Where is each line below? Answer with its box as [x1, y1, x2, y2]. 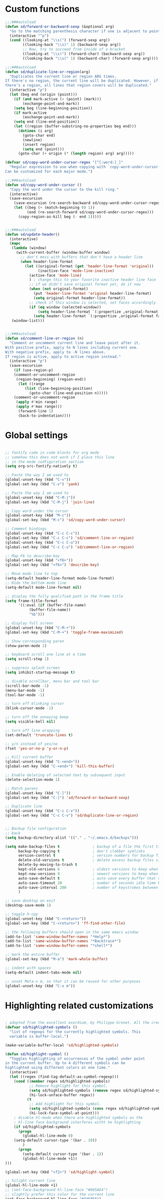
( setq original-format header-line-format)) [33, 295, 125, 300]
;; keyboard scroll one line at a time [5, 652, 86, 657]
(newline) [22, 137, 42, 142]
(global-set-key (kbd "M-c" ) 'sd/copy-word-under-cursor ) [5, 517, 125, 523]
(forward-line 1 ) [18, 409, 54, 414]
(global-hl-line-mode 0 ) [22, 1133, 73, 1138]
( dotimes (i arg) [18, 129, 54, 133]
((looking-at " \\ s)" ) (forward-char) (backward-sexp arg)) [22, 51, 145, 57]
